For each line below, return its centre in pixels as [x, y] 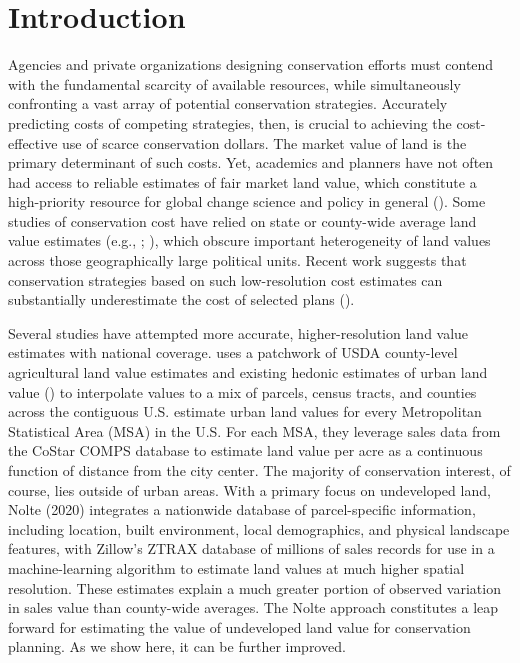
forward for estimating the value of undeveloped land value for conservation [239, 626]
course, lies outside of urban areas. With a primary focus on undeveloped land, [249, 489]
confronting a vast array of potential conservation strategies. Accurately [228, 103]
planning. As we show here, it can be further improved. [177, 646]
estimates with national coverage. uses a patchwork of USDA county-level [233, 352]
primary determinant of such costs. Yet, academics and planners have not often [251, 162]
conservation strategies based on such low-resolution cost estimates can [225, 279]
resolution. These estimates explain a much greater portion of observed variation [254, 587]
